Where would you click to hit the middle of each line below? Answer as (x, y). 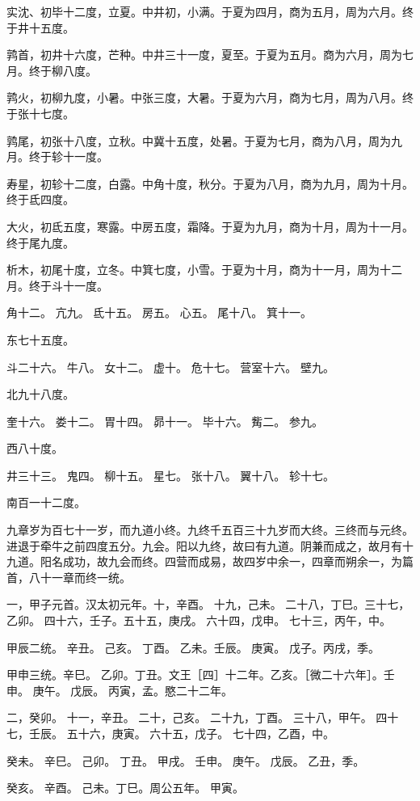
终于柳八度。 (63, 70)
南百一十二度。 (46, 502)
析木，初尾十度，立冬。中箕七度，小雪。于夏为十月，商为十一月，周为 (193, 270)
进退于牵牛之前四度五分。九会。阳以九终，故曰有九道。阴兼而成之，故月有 (204, 545)
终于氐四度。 (40, 199)
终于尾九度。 (40, 242)
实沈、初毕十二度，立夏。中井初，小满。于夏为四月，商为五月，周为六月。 (204, 11)
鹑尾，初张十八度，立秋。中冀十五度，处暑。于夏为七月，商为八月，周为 (199, 140)
